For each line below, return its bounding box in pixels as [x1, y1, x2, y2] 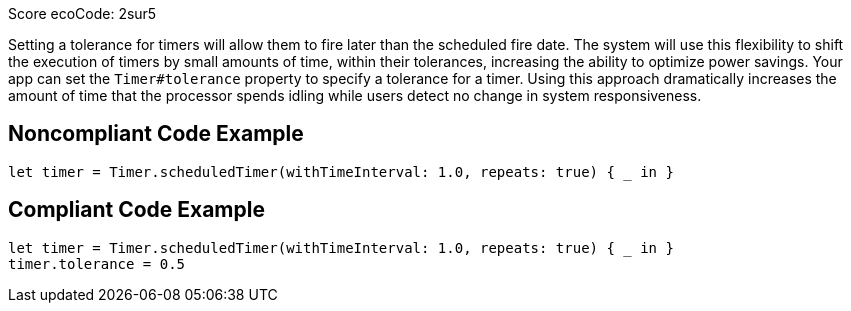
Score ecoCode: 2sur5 [8, 5, 157, 22]
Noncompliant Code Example [8, 121, 304, 147]
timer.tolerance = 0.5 [8, 255, 186, 272]
